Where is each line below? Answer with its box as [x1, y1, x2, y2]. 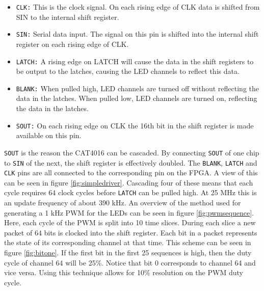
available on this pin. [16, 130, 82, 141]
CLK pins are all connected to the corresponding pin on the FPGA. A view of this [4, 167, 258, 178]
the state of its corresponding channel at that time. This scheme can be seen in [4, 237, 251, 248]
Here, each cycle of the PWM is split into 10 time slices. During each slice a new [4, 217, 256, 228]
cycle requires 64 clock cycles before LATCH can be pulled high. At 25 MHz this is [4, 187, 257, 198]
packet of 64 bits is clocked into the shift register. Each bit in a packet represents [4, 227, 257, 237]
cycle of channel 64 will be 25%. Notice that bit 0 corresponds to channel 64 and [4, 257, 256, 268]
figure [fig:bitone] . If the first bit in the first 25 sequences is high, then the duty [4, 247, 252, 258]
